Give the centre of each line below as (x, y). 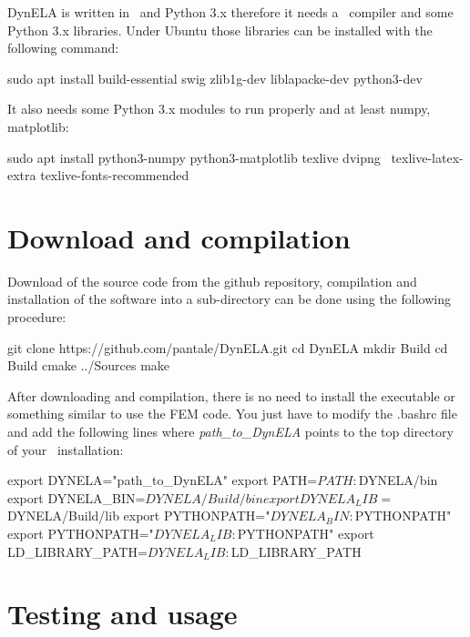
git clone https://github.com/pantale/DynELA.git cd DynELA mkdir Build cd (228, 347)
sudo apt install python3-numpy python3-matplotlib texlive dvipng (194, 157)
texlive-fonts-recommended (115, 175)
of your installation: (66, 449)
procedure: (37, 317)
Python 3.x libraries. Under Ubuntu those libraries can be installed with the (220, 30)
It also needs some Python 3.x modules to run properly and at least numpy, (219, 109)
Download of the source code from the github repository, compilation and (212, 281)
